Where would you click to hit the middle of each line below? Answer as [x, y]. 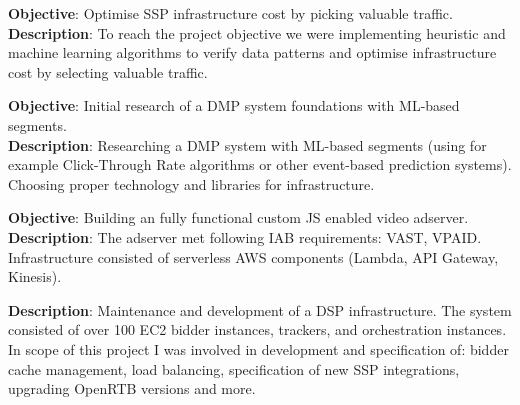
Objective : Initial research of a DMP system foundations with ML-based [234, 105]
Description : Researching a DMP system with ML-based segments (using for [247, 144]
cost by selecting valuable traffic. [108, 71]
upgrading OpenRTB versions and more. [132, 388]
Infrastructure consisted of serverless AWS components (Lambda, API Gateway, [253, 256]
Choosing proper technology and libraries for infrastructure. [191, 183]
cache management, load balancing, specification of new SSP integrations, [234, 368]
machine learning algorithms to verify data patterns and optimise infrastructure [252, 52]
